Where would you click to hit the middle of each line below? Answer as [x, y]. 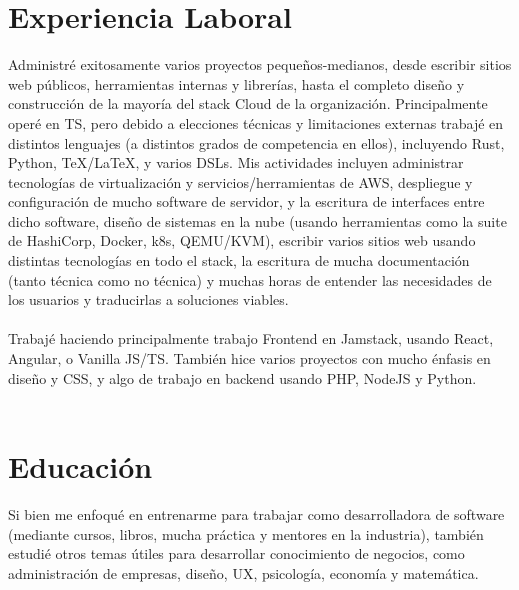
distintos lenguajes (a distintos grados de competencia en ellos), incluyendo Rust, [256, 142]
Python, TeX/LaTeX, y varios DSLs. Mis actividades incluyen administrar [236, 162]
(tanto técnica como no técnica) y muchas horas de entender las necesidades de [250, 279]
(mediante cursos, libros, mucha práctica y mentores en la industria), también [246, 533]
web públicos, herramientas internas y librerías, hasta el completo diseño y [236, 83]
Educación [80, 466]
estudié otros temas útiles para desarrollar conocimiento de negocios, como [236, 553]
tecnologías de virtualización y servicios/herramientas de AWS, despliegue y [240, 181]
